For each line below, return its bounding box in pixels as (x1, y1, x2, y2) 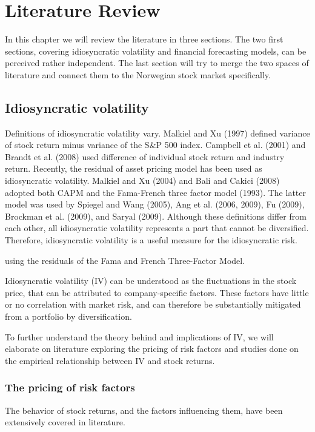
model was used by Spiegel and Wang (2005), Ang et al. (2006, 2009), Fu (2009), (5, 198, 305, 211)
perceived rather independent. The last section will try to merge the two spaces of (5, 56, 309, 69)
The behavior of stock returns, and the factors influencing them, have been (5, 403, 283, 416)
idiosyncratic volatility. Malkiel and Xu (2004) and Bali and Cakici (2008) (5, 174, 280, 187)
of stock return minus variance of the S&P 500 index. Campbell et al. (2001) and (5, 138, 306, 151)
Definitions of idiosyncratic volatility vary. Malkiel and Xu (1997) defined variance (5, 126, 310, 139)
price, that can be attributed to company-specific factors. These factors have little (5, 286, 309, 299)
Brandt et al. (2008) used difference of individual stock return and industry (5, 150, 285, 163)
